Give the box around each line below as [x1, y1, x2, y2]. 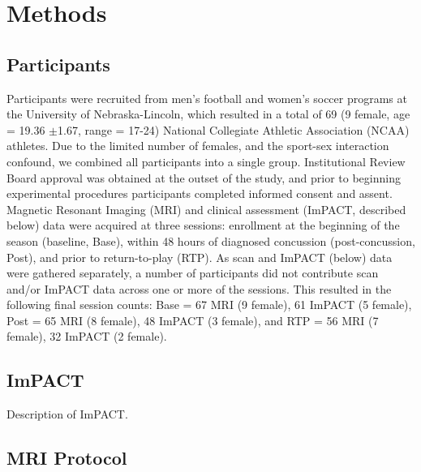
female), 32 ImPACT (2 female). [6, 328, 167, 345]
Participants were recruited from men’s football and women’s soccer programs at [6, 89, 407, 106]
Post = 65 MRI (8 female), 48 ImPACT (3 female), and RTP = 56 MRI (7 [6, 311, 379, 328]
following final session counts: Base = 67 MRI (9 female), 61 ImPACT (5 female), [6, 296, 412, 313]
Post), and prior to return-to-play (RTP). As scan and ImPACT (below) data [6, 248, 393, 265]
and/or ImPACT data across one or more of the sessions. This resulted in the [6, 280, 392, 297]
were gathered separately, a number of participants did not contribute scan [6, 264, 379, 281]
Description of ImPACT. [6, 405, 128, 423]
